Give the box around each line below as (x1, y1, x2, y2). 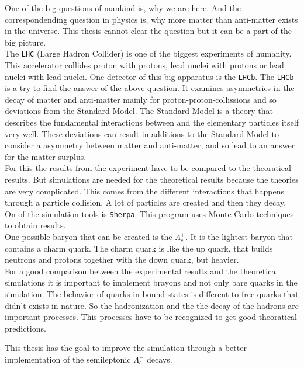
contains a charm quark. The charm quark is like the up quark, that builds (5, 242, 273, 254)
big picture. (5, 36, 46, 48)
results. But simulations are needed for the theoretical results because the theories (5, 173, 299, 186)
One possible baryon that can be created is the (5, 231, 172, 243)
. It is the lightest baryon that (185, 231, 293, 243)
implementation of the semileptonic (5, 353, 131, 365)
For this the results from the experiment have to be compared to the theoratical (5, 162, 291, 174)
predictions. (5, 322, 46, 334)
